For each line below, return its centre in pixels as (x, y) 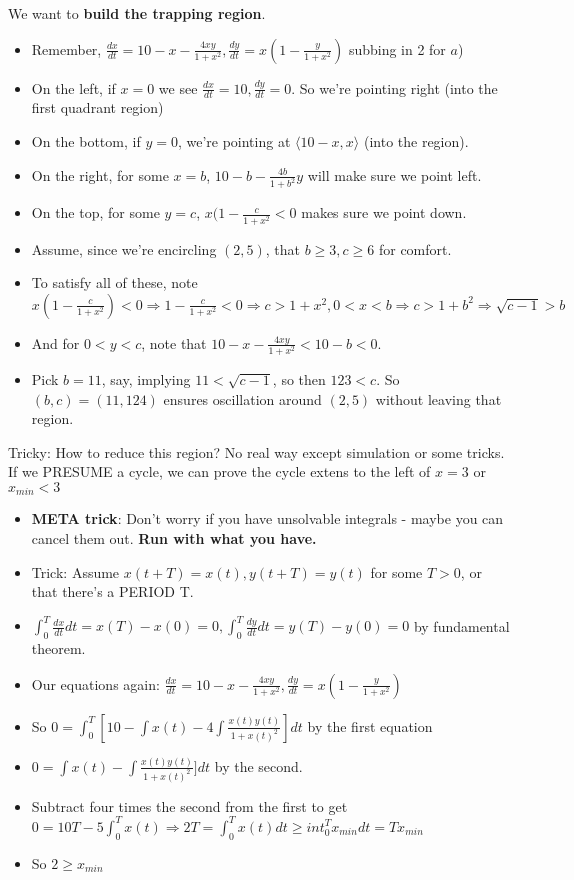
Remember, (66, 48)
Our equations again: (95, 683)
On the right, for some (100, 174)
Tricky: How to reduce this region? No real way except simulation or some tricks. (256, 451)
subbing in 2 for (397, 48)
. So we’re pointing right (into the (394, 87)
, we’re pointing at (234, 141)
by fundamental (461, 625)
